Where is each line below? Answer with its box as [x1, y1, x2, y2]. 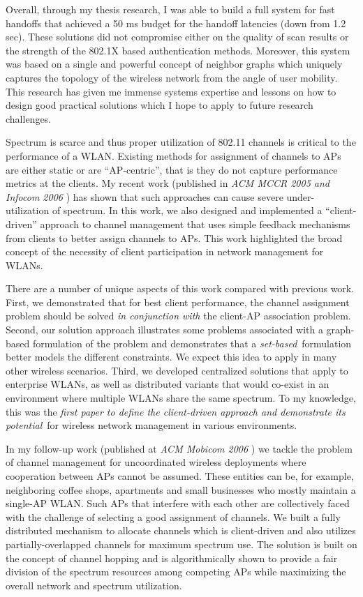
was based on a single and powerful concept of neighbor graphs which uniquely [6, 56, 343, 71]
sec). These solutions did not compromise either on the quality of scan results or [6, 29, 349, 44]
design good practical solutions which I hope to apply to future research [6, 98, 313, 112]
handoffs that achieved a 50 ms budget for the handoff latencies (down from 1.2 [6, 15, 346, 30]
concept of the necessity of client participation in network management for [6, 244, 324, 259]
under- [286, 189, 315, 204]
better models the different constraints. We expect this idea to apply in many [6, 349, 337, 364]
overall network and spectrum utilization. [6, 577, 182, 592]
